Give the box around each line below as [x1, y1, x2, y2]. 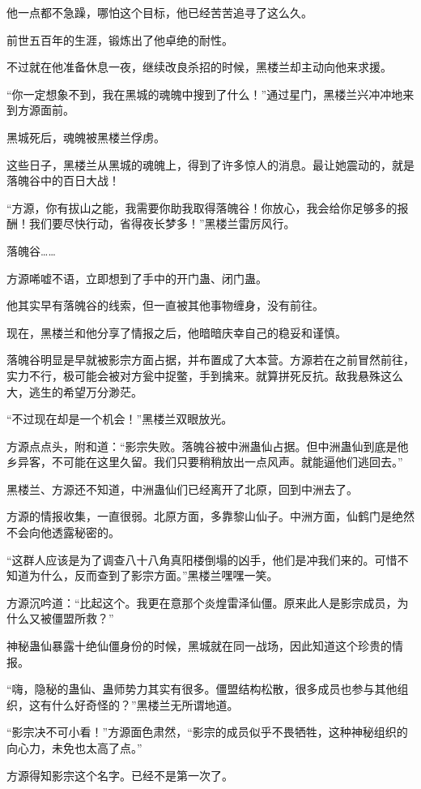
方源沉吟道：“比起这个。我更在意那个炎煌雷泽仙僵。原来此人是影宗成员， [6, 594, 398, 611]
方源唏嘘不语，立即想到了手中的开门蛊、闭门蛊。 [6, 269, 267, 286]
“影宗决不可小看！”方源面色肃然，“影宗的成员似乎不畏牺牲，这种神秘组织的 [6, 723, 408, 740]
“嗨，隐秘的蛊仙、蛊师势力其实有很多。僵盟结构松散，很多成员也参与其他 [6, 680, 398, 697]
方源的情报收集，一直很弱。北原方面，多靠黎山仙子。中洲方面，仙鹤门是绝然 [6, 508, 415, 525]
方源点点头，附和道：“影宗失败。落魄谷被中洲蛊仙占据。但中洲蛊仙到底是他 [6, 437, 409, 454]
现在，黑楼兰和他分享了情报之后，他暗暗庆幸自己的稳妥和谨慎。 [6, 324, 347, 341]
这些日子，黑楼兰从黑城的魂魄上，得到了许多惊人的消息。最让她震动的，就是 [6, 156, 415, 173]
